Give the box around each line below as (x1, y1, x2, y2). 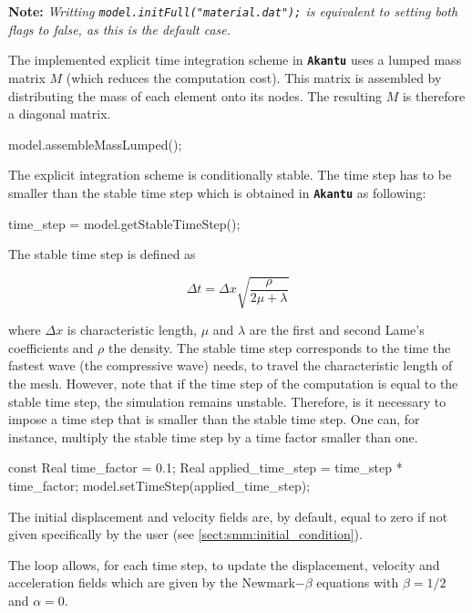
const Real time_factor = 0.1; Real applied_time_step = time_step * (8, 458, 403, 477)
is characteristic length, (67, 320, 198, 339)
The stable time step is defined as (8, 244, 196, 264)
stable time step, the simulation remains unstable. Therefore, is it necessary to (8, 391, 446, 410)
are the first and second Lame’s (249, 320, 425, 339)
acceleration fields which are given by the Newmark (8, 573, 295, 592)
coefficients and (8, 338, 94, 357)
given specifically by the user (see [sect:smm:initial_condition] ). (8, 525, 363, 544)
